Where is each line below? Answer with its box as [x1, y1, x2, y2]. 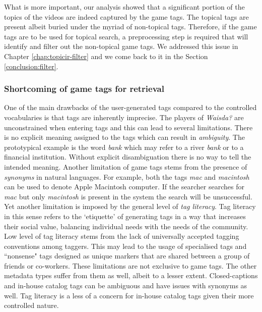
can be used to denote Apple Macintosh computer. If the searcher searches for [4, 181, 244, 192]
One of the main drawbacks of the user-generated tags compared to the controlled [4, 102, 257, 113]
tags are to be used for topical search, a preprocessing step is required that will [4, 31, 248, 41]
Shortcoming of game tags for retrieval [4, 82, 164, 95]
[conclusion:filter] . [4, 61, 58, 71]
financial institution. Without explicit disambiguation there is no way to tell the [4, 151, 251, 162]
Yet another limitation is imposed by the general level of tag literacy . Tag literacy [4, 201, 256, 212]
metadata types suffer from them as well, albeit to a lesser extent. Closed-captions [4, 270, 258, 281]
